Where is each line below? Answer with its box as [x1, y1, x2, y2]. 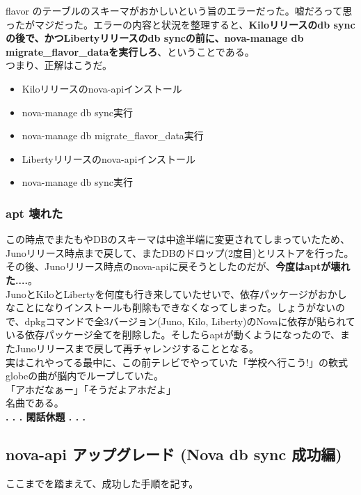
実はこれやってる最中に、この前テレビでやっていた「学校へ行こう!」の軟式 [6, 354, 348, 369]
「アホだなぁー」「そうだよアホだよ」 [6, 382, 176, 396]
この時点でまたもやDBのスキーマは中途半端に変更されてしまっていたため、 [6, 232, 350, 246]
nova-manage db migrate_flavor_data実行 [22, 128, 204, 143]
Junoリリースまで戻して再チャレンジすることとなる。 [15, 340, 259, 355]
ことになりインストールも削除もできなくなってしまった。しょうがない [15, 300, 335, 315]
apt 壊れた [6, 204, 63, 221]
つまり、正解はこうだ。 [6, 58, 113, 72]
